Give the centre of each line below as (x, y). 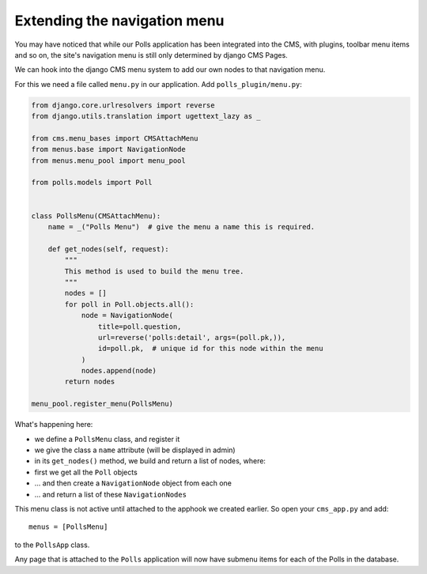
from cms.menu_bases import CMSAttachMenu (115, 138)
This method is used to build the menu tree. (154, 271)
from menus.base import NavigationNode (108, 149)
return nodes (90, 382)
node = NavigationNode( (127, 315)
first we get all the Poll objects (86, 472)
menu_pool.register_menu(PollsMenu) (102, 404)
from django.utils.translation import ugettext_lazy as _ (146, 116)
